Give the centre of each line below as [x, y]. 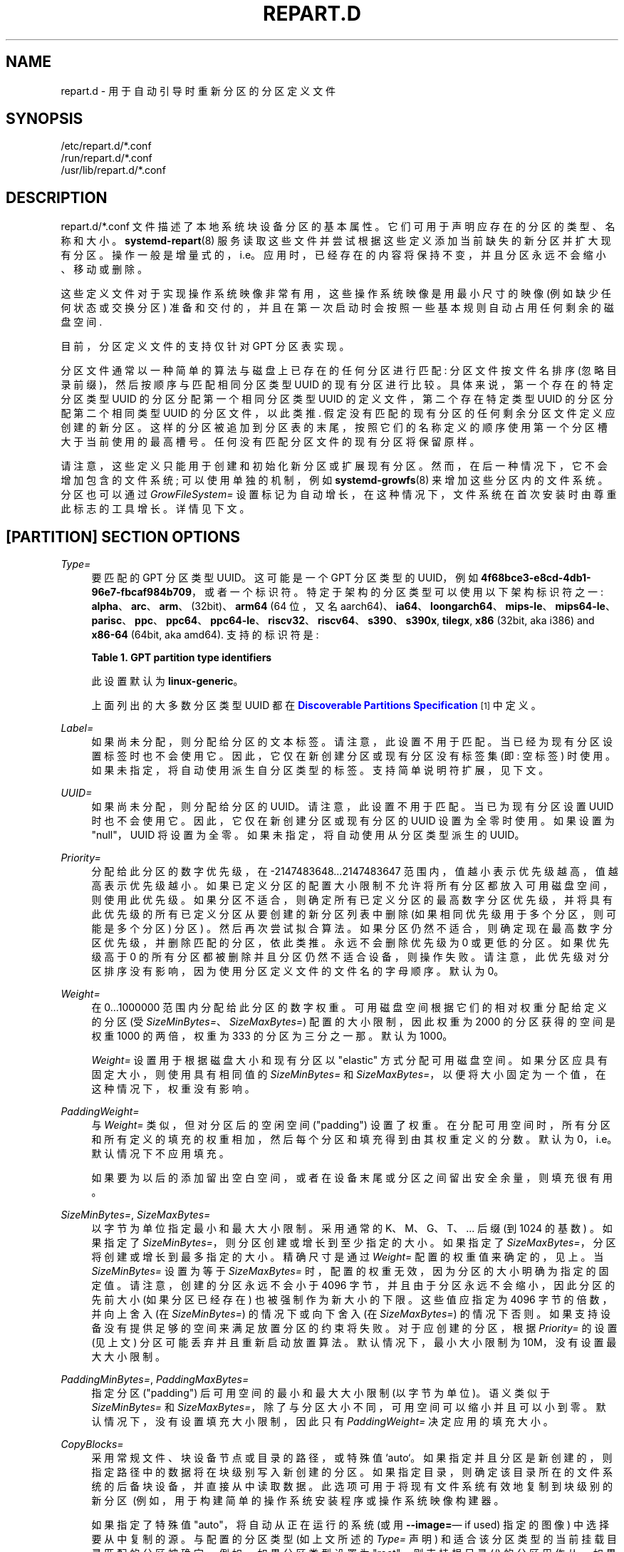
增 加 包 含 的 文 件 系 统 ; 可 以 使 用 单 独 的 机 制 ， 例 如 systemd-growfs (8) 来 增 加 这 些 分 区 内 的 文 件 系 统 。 [334, 480]
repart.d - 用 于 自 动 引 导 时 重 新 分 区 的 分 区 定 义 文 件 [198, 90]
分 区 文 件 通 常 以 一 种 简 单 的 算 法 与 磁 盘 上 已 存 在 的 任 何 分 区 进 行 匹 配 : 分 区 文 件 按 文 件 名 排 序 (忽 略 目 [339, 371]
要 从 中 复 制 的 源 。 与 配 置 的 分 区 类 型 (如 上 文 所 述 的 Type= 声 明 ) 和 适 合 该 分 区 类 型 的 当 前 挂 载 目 [354, 1539]
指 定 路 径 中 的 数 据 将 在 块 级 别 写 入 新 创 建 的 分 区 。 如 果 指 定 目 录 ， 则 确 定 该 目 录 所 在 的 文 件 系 [352, 1472]
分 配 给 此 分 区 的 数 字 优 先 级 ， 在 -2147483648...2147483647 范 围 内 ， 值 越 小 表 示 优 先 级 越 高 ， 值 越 [355, 871]
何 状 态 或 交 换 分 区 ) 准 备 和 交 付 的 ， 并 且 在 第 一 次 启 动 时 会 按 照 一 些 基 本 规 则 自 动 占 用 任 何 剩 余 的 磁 [337, 308]
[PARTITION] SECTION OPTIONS [123, 537]
